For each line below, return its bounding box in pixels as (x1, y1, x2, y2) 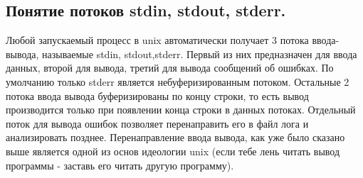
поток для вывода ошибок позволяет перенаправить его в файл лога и (6, 116, 309, 130)
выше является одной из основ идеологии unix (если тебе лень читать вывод (6, 143, 340, 158)
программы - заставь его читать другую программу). (6, 157, 234, 172)
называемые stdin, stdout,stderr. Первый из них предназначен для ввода (42, 46, 357, 61)
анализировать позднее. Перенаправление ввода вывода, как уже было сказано (6, 130, 345, 145)
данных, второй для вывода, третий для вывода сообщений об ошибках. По (6, 60, 334, 75)
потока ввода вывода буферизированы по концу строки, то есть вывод (6, 88, 309, 103)
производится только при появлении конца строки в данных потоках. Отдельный (6, 102, 356, 117)
